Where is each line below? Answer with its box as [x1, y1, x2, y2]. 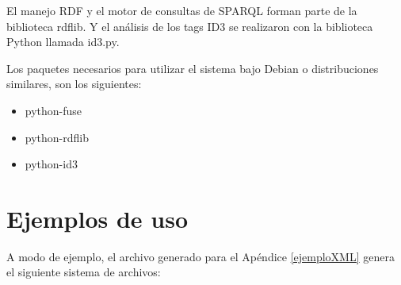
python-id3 [25, 156, 78, 172]
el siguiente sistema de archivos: [6, 264, 161, 280]
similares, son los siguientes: [6, 75, 142, 92]
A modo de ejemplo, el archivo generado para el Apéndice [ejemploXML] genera [6, 248, 395, 264]
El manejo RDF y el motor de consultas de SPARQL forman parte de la [6, 2, 357, 18]
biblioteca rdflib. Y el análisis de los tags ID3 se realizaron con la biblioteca [6, 17, 373, 34]
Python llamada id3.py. [6, 33, 120, 50]
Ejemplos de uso [6, 202, 189, 234]
